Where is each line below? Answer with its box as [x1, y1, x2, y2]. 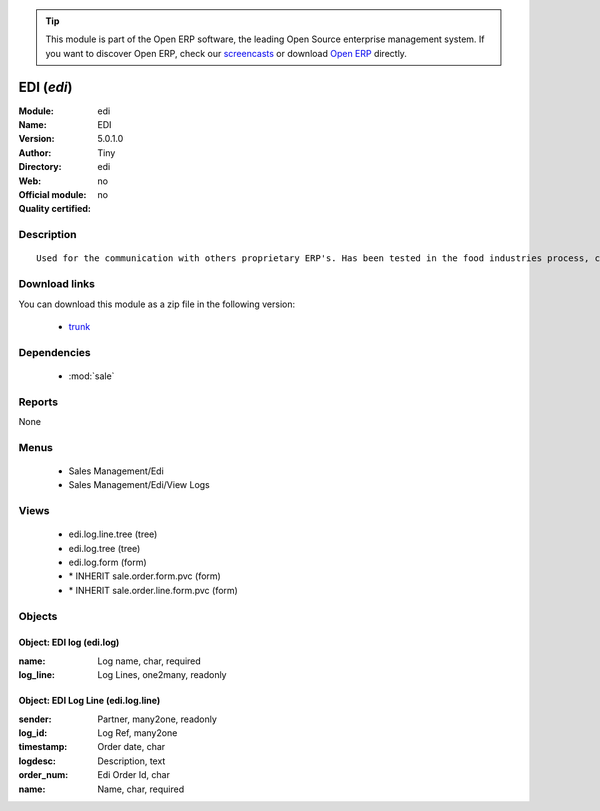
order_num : [18, 769, 69, 781]
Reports [18, 395, 59, 409]
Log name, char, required [97, 655, 202, 667]
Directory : [18, 161, 62, 173]
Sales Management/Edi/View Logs [68, 479, 210, 491]
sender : [18, 713, 52, 725]
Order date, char [97, 741, 166, 753]
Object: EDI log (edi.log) [18, 636, 120, 649]
